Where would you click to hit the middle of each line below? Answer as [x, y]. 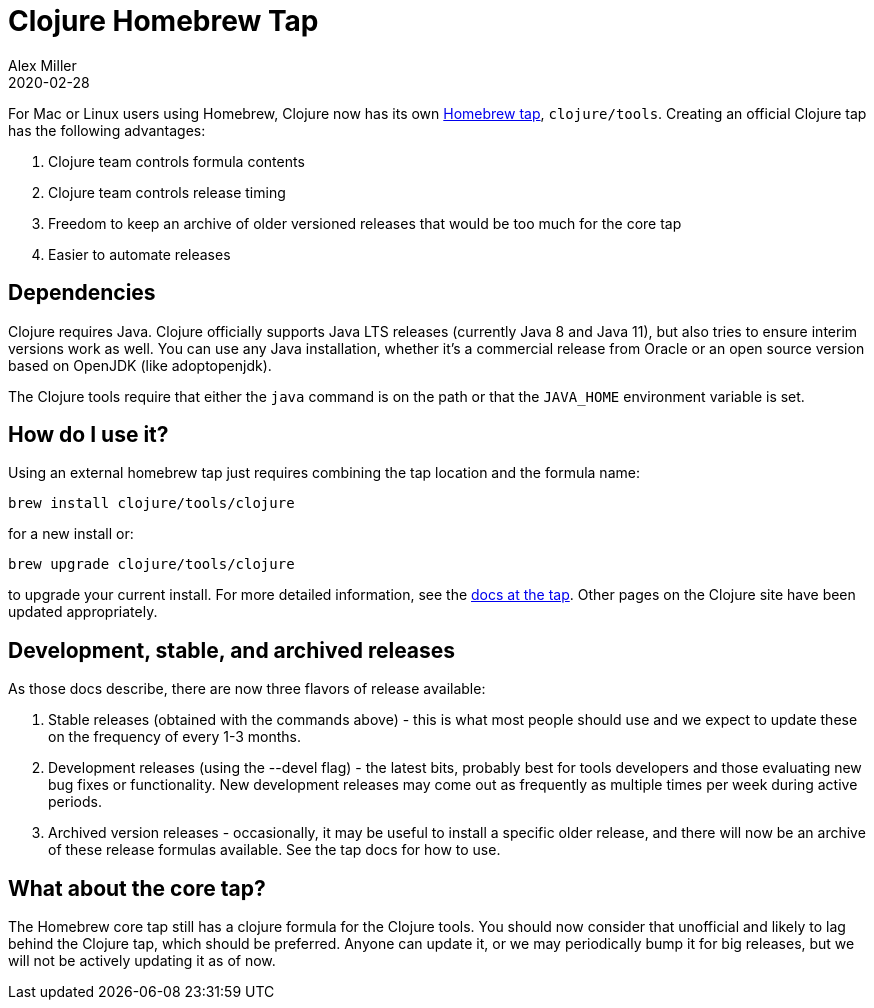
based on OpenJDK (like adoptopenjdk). [140, 365]
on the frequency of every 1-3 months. [174, 737]
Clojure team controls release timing [167, 192]
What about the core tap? [137, 888]
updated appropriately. [83, 612]
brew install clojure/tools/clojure [151, 503]
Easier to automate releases [139, 254]
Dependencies [82, 293]
